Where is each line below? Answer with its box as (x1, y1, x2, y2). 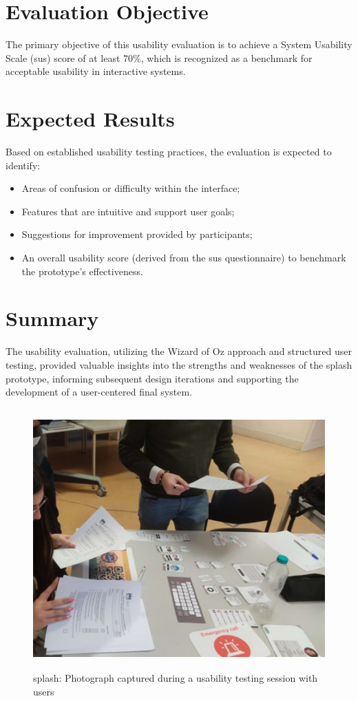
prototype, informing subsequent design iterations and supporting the (6, 371, 299, 385)
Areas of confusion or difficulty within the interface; (21, 181, 240, 195)
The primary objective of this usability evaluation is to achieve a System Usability (6, 37, 352, 52)
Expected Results (6, 105, 175, 133)
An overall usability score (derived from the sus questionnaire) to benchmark (21, 250, 346, 264)
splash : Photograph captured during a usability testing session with (33, 671, 318, 685)
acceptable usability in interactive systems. (6, 64, 186, 78)
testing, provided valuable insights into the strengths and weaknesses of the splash (6, 357, 352, 371)
